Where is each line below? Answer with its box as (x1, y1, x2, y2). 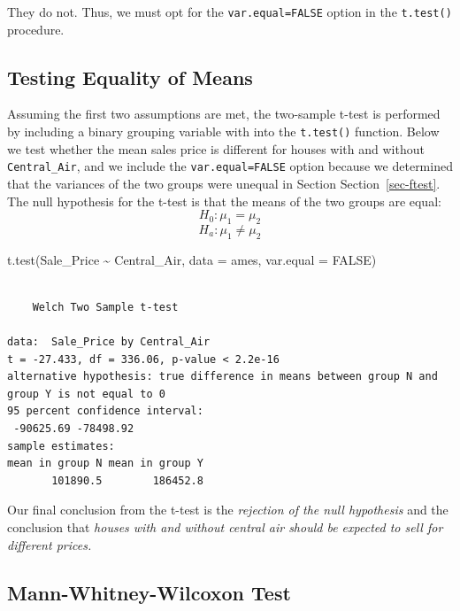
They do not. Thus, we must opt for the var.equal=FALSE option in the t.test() (7, 3, 452, 20)
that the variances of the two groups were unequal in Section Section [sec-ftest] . (7, 174, 441, 192)
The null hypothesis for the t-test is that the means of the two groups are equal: (7, 191, 441, 210)
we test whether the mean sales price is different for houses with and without (7, 139, 425, 158)
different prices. (7, 535, 92, 553)
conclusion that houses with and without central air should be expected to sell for (7, 518, 443, 537)
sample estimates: (7, 439, 115, 452)
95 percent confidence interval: (7, 405, 203, 418)
